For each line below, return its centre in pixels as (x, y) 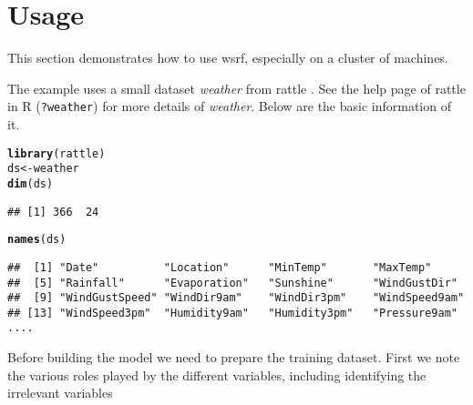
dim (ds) (31, 183)
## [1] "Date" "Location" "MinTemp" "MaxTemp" (220, 267)
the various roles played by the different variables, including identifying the (217, 375)
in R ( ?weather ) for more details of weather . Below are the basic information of (229, 106)
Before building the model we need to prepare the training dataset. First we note (234, 357)
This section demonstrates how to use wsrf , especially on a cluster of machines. (228, 58)
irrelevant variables (60, 393)
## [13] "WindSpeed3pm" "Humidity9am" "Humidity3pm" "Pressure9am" (232, 313)
